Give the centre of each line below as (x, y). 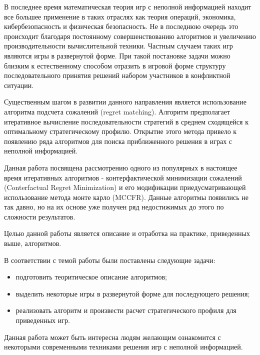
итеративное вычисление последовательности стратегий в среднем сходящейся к (126, 121)
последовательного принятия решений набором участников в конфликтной (117, 75)
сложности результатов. (40, 216)
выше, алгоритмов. (33, 243)
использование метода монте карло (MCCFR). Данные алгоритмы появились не (126, 197)
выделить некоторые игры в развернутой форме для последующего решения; (133, 293)
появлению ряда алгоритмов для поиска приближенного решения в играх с (118, 141)
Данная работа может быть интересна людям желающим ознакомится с (112, 337)
